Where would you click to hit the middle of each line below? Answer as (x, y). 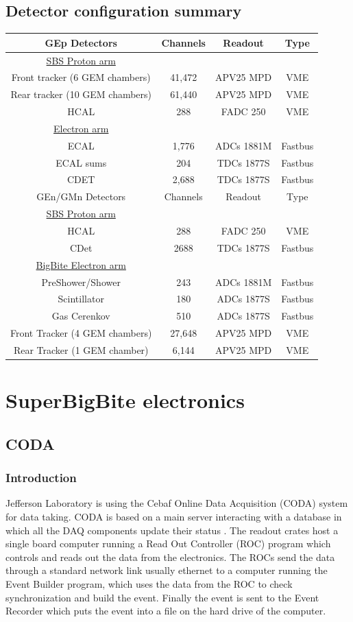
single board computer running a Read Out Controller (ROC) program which (168, 543)
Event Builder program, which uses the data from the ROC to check (149, 583)
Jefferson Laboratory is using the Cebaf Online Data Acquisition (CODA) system (177, 503)
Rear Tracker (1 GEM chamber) (81, 349)
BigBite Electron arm (81, 264)
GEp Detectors (81, 42)
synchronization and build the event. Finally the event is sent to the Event (162, 597)
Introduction (41, 478)
